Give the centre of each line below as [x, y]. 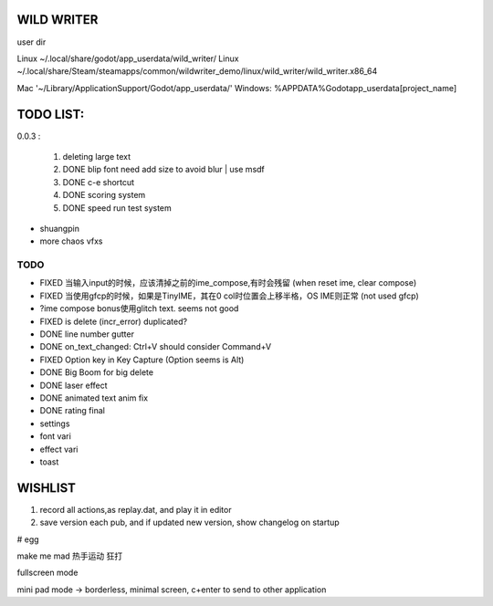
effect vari [59, 449]
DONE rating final [72, 411]
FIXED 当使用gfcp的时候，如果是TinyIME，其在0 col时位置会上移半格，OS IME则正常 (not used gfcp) [229, 296]
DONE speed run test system [117, 208]
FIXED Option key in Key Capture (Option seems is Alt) [142, 360]
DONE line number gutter [87, 334]
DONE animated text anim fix [94, 398]
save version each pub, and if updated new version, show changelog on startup [189, 522]
